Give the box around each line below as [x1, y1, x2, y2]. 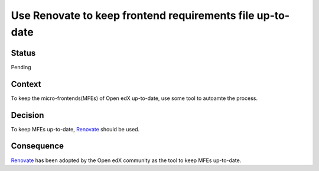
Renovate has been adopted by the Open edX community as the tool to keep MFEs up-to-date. [11, 157, 242, 164]
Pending [11, 63, 32, 70]
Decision [11, 110, 44, 120]
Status [11, 48, 36, 58]
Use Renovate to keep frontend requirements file [11, 9, 255, 22]
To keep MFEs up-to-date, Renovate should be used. [11, 125, 140, 133]
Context [11, 79, 41, 89]
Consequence [11, 141, 64, 151]
